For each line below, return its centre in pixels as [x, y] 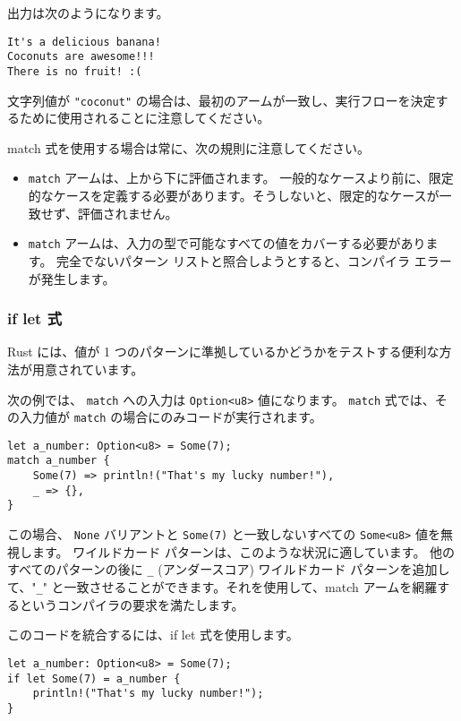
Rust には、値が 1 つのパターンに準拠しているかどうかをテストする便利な [223, 352]
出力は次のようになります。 [88, 13]
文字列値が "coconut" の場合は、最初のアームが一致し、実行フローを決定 [222, 100]
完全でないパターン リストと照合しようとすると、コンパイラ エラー [254, 260]
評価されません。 [128, 213]
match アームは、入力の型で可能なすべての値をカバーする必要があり [227, 243]
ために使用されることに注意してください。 [145, 118]
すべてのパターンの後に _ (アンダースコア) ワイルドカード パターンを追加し [229, 569]
